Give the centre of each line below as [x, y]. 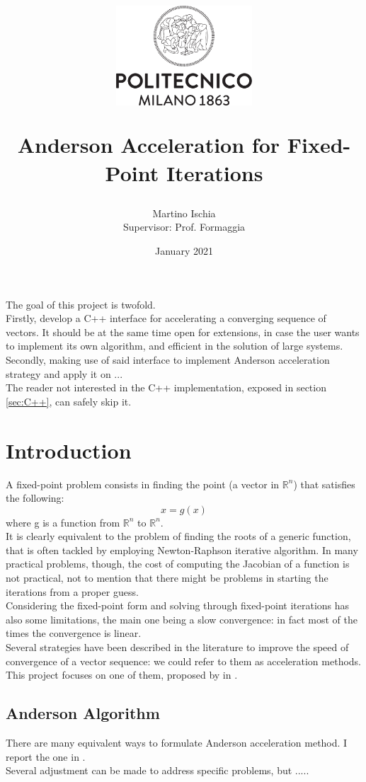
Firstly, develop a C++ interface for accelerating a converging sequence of [166, 318]
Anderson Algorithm [83, 713]
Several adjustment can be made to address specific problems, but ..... [158, 770]
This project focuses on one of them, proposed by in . [122, 675]
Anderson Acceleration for [149, 145]
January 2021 [184, 251]
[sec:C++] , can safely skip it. [69, 401]
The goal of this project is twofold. [81, 304]
